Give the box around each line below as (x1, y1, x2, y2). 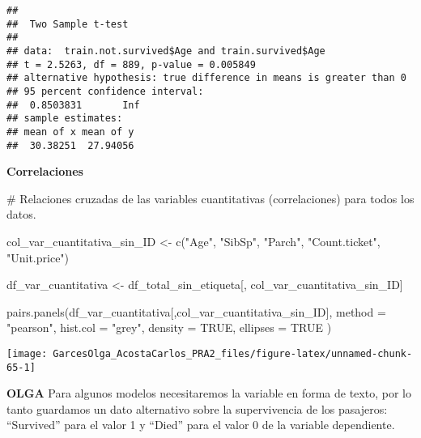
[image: (6, 347, 48, 359)
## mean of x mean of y (6, 125, 134, 138)
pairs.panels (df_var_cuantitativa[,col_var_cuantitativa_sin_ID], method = (6, 303, 386, 320)
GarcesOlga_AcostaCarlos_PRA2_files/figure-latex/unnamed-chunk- (53, 347, 413, 359)
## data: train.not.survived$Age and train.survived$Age (6, 45, 325, 57)
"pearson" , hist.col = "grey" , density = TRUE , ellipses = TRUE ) (6, 319, 332, 336)
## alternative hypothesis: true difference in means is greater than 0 (6, 72, 406, 84)
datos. (6, 206, 36, 223)
